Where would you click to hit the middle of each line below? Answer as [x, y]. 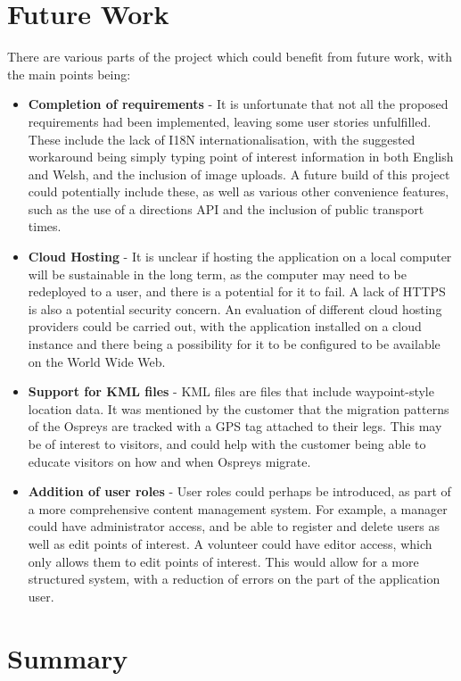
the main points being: [69, 74]
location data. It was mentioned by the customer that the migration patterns [239, 408]
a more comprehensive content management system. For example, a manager [238, 508]
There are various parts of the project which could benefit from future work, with [230, 57]
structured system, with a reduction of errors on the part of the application [234, 579]
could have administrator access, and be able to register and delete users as [234, 526]
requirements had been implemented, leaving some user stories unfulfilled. [230, 121]
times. [45, 226]
